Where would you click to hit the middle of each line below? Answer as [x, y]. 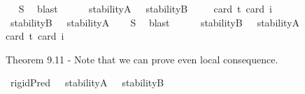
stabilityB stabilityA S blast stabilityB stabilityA [155, 22]
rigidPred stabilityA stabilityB [87, 83]
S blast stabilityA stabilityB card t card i [145, 8]
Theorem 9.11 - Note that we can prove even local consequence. [142, 59]
